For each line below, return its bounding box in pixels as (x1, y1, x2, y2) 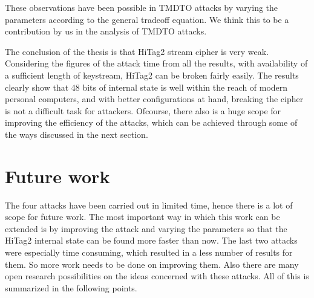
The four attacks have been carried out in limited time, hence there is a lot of (5, 198, 293, 211)
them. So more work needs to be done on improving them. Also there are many (5, 258, 299, 270)
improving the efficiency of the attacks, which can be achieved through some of (5, 116, 298, 129)
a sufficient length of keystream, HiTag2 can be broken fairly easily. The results (5, 68, 299, 81)
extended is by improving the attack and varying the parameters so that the (5, 222, 287, 235)
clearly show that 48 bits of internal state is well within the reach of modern (5, 80, 288, 93)
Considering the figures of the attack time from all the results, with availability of (5, 57, 308, 70)
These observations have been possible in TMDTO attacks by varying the (5, 1, 278, 13)
